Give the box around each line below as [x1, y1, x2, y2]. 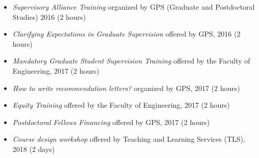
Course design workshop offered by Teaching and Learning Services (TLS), [12, 134, 245, 144]
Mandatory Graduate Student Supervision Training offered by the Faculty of [12, 55, 250, 66]
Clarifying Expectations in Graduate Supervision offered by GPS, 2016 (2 [12, 28, 241, 39]
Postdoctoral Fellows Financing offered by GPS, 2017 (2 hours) [12, 116, 210, 127]
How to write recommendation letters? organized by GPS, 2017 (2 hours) [12, 82, 240, 93]
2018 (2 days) [12, 143, 55, 154]
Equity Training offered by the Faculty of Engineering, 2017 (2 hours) [12, 100, 230, 110]
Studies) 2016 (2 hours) [12, 11, 86, 22]
